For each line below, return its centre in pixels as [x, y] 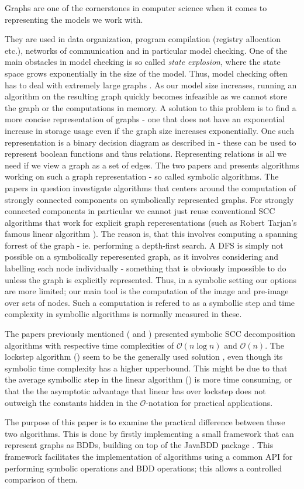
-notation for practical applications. [209, 402]
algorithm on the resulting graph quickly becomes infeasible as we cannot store [146, 96]
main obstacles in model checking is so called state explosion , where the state [143, 62]
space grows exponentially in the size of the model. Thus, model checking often [146, 73]
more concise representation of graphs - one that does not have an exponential [145, 119]
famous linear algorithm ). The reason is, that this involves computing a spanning [151, 234]
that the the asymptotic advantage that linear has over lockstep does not [135, 391]
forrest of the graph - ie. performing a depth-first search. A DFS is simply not [144, 245]
